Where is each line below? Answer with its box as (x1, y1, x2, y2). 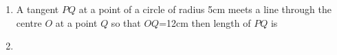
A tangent (16, 2, 59, 16)
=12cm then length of (159, 15, 251, 30)
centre (16, 15, 42, 30)
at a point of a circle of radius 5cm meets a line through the (78, 2, 332, 16)
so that (111, 15, 141, 30)
